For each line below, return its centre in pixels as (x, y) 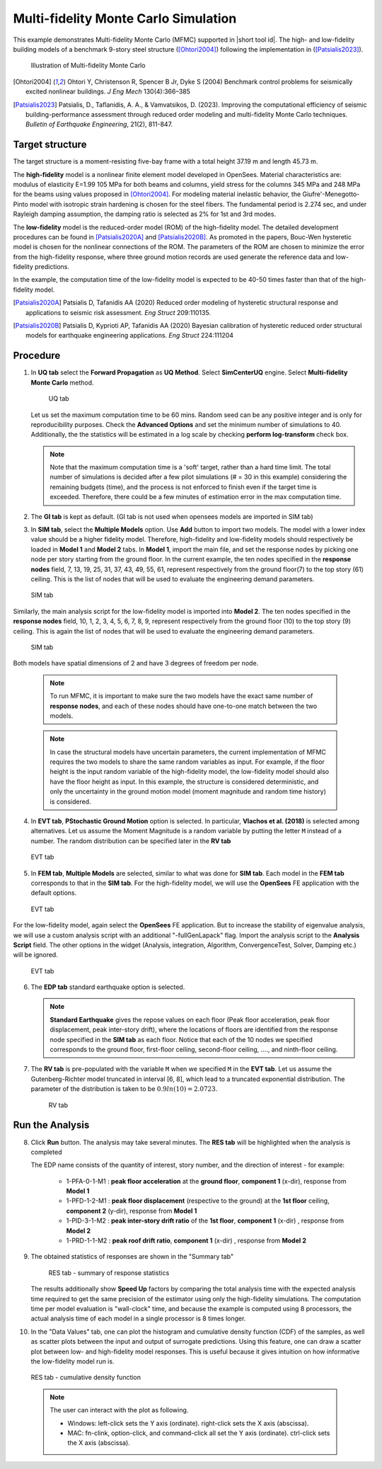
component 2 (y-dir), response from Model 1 (132, 1211)
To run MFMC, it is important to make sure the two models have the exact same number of (181, 696)
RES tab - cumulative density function (86, 1378)
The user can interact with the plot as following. (119, 1410)
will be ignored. (35, 955)
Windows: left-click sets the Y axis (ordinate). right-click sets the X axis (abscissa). (188, 1423)
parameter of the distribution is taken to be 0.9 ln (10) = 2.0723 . (124, 1089)
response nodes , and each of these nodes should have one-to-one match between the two (184, 706)
